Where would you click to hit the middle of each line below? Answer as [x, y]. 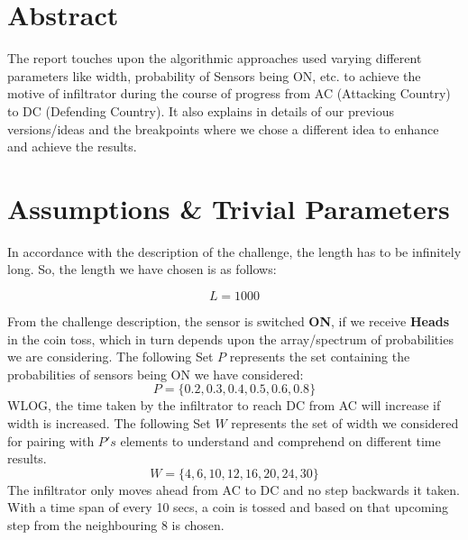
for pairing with [51, 440]
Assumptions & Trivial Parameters [229, 208]
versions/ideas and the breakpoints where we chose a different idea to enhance [223, 128]
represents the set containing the [320, 357]
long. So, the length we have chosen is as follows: [142, 269]
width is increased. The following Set [109, 422]
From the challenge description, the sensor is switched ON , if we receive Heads [229, 321]
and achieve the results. [72, 146]
